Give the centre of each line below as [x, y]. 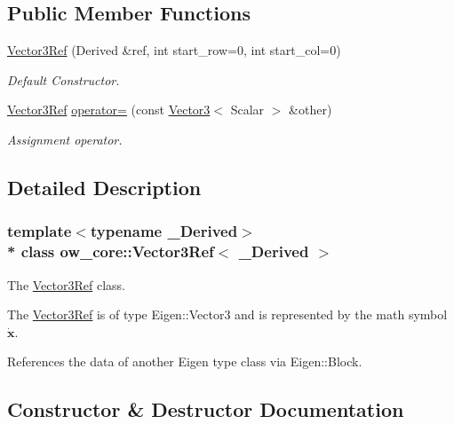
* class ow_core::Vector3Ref [111, 251]
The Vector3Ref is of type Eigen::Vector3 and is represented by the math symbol [227, 314]
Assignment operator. [65, 139]
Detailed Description [104, 187]
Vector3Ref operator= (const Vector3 [109, 110]
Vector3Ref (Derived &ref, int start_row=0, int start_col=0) [174, 50]
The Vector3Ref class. [66, 284]
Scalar [247, 110]
